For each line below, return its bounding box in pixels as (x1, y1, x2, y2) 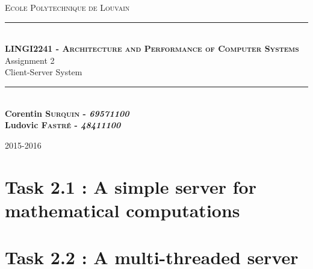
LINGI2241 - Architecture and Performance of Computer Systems (5, 42, 299, 55)
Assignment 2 (5, 54, 55, 66)
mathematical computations (5, 197, 240, 222)
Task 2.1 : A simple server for (5, 174, 256, 199)
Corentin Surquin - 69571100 (5, 107, 129, 119)
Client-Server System (5, 66, 82, 78)
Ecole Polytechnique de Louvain (5, 1, 130, 13)
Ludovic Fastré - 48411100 (5, 119, 121, 131)
